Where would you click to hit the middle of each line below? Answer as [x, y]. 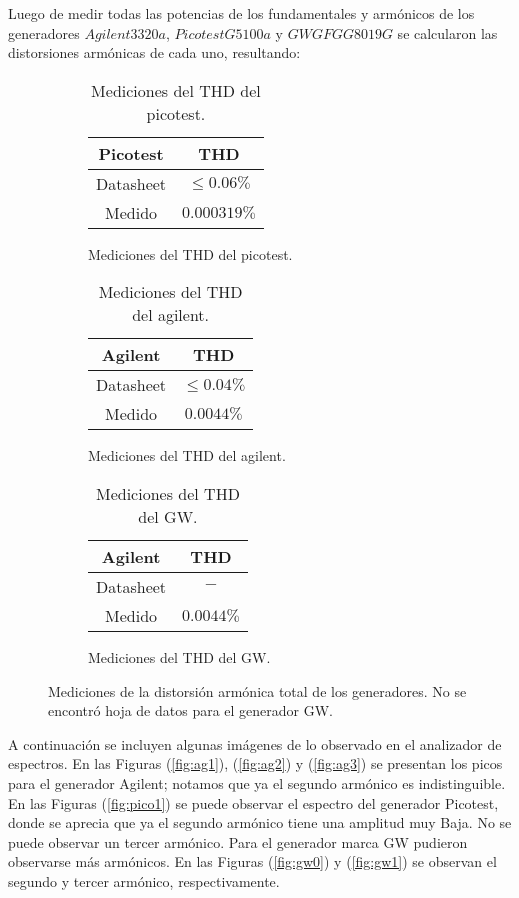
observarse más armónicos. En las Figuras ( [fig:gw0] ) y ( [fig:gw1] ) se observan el [252, 861]
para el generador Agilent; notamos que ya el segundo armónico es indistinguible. [257, 782]
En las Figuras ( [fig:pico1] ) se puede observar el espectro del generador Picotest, [253, 802]
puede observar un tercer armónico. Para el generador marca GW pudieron [238, 841]
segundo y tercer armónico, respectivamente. [144, 880]
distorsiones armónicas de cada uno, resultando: [154, 52]
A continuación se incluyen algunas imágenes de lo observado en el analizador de [255, 743]
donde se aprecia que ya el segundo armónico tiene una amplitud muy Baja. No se [260, 822]
